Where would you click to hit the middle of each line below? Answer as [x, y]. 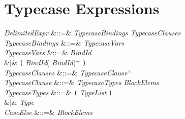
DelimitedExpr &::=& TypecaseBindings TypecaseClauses [92, 33]
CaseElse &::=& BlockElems [48, 112]
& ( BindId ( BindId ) [44, 62]
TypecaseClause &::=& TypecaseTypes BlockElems [82, 82]
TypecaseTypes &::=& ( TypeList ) [58, 92]
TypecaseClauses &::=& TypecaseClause [66, 72]
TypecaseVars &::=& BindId [48, 52]
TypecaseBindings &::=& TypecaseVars [64, 42]
